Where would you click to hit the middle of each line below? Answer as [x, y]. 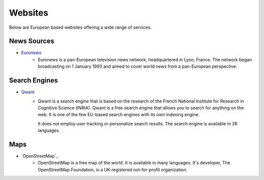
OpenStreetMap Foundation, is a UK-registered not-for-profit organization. [113, 170]
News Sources [32, 41]
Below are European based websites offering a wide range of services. [80, 27]
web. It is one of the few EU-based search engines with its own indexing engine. [119, 115]
